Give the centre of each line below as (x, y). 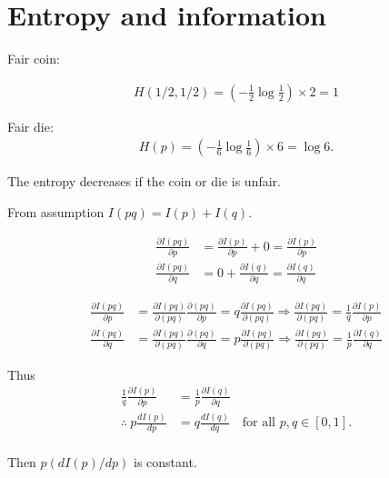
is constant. (165, 462)
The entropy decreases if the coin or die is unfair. (144, 181)
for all (259, 423)
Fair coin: (34, 59)
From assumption (56, 211)
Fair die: (30, 126)
